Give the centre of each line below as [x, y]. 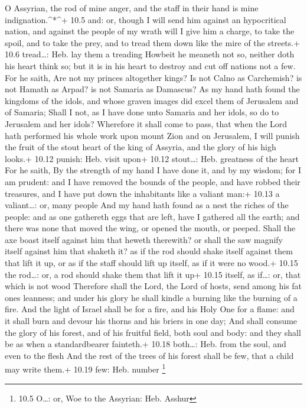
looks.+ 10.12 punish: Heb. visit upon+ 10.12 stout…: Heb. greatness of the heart [152, 158]
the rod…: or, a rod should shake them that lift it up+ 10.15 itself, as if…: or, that [153, 274]
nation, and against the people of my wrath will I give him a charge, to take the [150, 31]
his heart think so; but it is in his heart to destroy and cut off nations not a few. [150, 65]
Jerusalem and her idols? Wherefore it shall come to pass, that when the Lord [146, 123]
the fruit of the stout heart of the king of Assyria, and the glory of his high [141, 147]
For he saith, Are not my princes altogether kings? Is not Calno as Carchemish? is [153, 77]
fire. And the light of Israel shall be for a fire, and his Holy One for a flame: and [150, 309]
